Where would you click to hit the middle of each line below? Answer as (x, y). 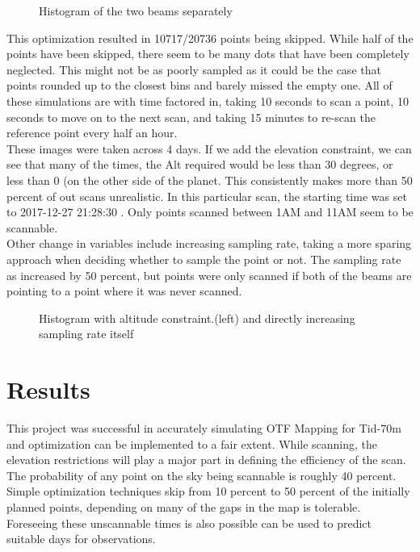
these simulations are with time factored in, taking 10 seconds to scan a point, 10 (208, 100)
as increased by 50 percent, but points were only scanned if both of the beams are (209, 275)
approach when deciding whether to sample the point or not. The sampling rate (204, 259)
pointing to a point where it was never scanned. (124, 291)
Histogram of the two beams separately (136, 10)
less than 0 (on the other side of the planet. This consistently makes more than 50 (210, 180)
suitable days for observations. (81, 539)
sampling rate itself (86, 334)
